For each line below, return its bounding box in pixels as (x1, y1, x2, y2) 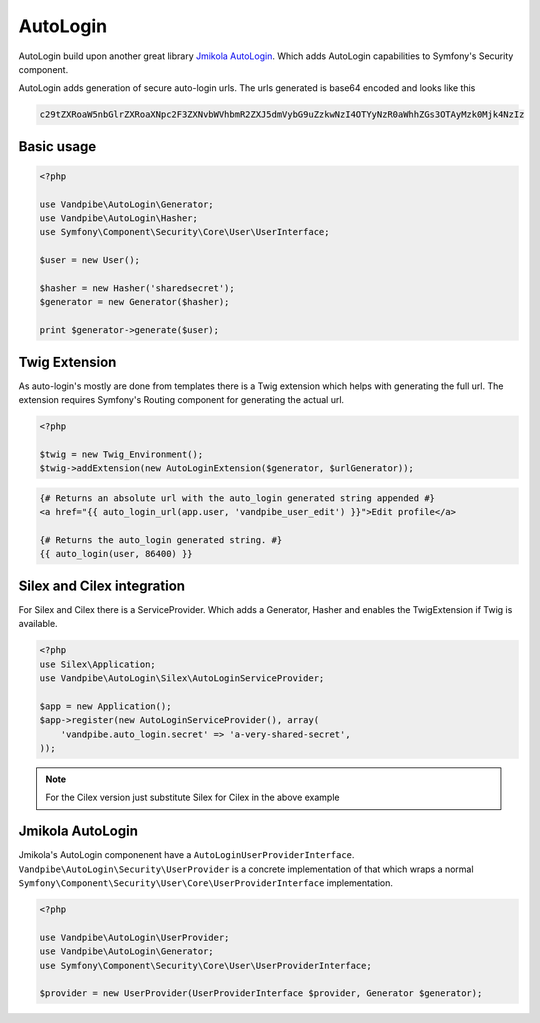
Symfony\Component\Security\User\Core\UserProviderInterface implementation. (18, 877, 394, 889)
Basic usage (18, 138, 97, 155)
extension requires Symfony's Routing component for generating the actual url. (18, 394, 345, 406)
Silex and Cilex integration (18, 577, 185, 594)
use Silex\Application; (39, 658, 157, 670)
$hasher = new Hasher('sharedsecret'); (39, 283, 235, 294)
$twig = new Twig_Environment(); (39, 448, 204, 460)
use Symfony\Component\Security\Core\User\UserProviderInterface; (39, 960, 372, 971)
